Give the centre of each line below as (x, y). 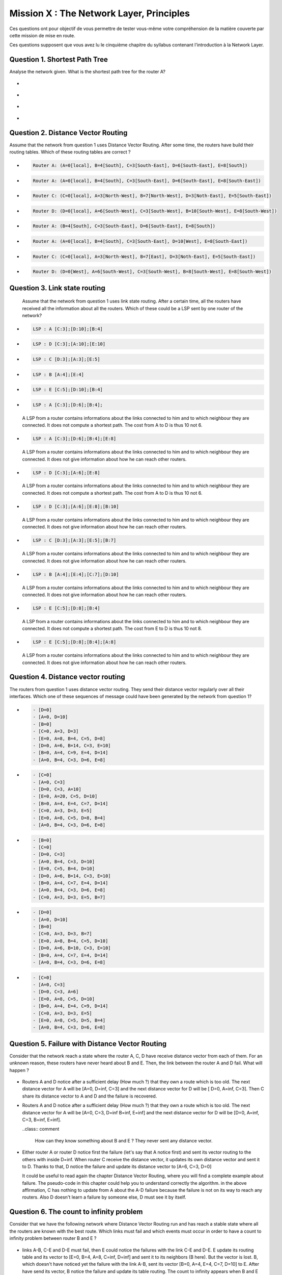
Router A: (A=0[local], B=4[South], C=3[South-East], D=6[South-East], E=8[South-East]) (147, 181)
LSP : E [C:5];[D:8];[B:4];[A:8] (75, 642)
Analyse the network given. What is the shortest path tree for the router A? (87, 72)
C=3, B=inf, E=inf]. (41, 1119)
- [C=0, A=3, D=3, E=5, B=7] (69, 897)
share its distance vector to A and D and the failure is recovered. (90, 1096)
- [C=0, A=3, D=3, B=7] (63, 934)
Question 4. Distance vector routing (67, 677)
